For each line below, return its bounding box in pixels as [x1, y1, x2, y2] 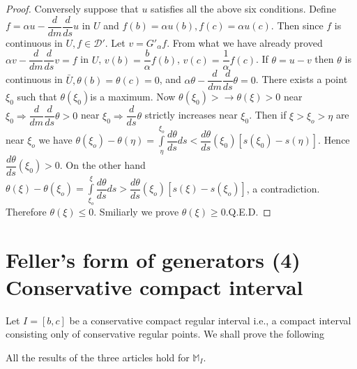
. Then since [271, 18, 324, 33]
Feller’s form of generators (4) [6, 245, 301, 273]
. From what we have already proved [167, 35, 323, 50]
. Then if [249, 107, 287, 122]
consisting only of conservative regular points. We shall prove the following [6, 326, 325, 341]
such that [17, 89, 57, 104]
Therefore [6, 204, 47, 218]
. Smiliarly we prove [93, 204, 179, 218]
